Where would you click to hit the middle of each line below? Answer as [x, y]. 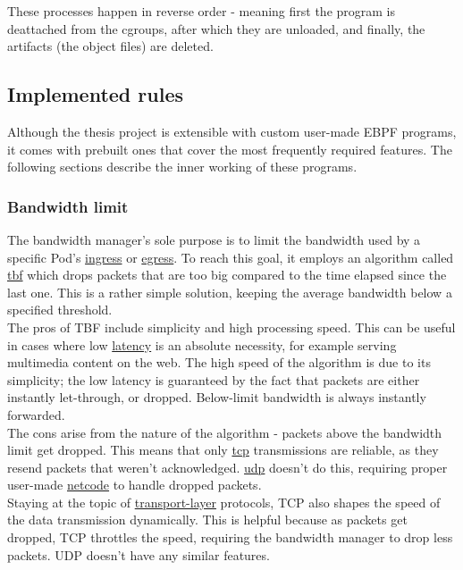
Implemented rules [95, 94]
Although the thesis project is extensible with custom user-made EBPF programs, [232, 131]
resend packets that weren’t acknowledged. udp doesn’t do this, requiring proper [227, 467]
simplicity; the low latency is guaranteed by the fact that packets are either [214, 379]
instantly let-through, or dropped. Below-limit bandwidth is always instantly [217, 397]
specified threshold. [60, 310]
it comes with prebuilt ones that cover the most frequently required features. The [230, 149]
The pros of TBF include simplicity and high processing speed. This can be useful [231, 327]
